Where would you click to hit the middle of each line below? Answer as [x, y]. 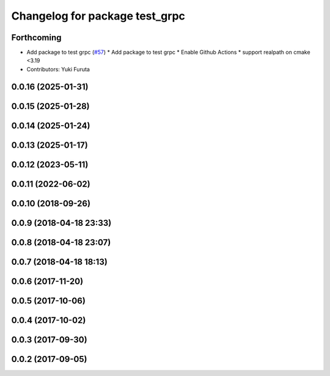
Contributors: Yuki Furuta [58, 69]
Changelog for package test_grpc [98, 16]
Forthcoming [36, 38]
